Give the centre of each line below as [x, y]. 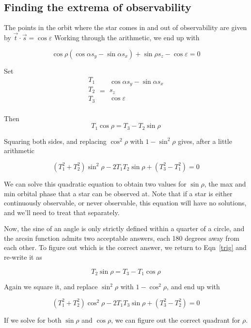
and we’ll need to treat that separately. [62, 212]
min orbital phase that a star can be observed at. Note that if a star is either [118, 193]
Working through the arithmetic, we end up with [127, 38]
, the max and [225, 183]
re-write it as [23, 257]
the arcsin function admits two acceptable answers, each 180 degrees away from [122, 238]
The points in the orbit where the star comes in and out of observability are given [125, 27]
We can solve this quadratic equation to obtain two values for [95, 183]
